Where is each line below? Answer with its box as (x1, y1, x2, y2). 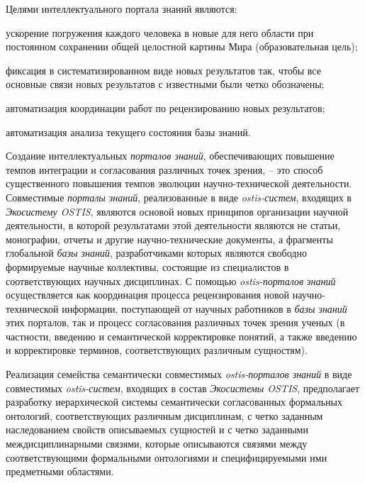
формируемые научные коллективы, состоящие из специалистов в (6, 259, 289, 274)
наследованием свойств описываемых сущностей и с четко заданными (6, 422, 308, 437)
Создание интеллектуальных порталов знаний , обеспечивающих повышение (6, 148, 335, 163)
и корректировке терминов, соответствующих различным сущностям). (6, 343, 308, 357)
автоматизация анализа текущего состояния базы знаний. (6, 124, 251, 139)
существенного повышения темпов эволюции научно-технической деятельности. (6, 176, 352, 191)
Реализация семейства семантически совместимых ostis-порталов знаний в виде (6, 367, 352, 382)
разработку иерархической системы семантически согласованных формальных (6, 394, 342, 409)
